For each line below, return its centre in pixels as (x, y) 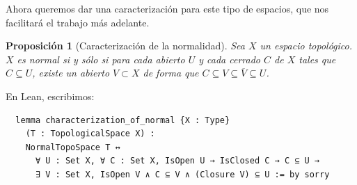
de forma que (171, 73)
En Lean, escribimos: (50, 96)
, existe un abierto (71, 73)
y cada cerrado (229, 59)
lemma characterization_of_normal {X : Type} (123, 120)
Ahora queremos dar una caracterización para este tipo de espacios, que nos (167, 8)
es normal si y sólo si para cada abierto (101, 59)
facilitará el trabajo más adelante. (78, 22)
